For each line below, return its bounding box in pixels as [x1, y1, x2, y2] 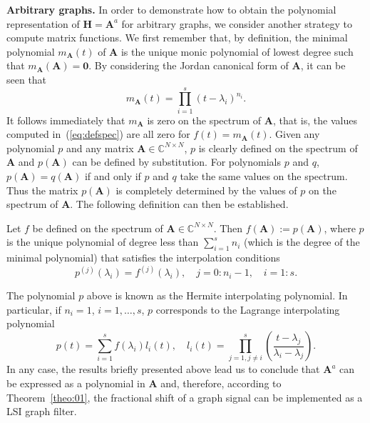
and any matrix [66, 140, 134, 155]
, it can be [300, 58, 346, 73]
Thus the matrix [6, 182, 78, 197]
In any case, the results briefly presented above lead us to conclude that [6, 362, 320, 377]
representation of [6, 16, 80, 31]
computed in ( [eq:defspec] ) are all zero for [6, 126, 190, 141]
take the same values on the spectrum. [180, 169, 348, 184]
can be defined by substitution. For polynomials [72, 154, 281, 169]
